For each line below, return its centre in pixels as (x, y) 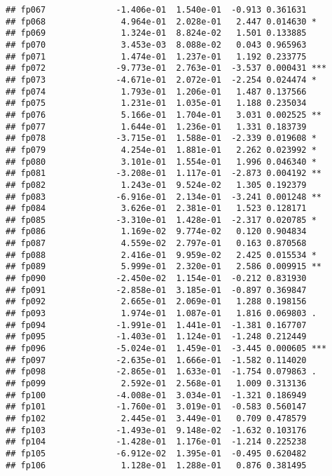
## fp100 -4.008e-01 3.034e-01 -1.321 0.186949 (156, 395)
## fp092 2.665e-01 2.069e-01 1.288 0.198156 (156, 302)
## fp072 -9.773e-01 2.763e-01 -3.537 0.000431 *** (166, 68)
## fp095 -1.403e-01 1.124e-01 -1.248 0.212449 (156, 337)
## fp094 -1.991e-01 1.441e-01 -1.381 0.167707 (156, 325)
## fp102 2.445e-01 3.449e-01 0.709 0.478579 (156, 418)
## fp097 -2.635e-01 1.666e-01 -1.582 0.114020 (156, 360)
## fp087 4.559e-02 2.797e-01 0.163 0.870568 (156, 244)
